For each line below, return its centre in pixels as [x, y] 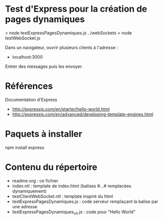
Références [29, 86]
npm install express [25, 147]
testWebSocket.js [23, 38]
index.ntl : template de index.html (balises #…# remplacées [71, 186]
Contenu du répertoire [51, 167]
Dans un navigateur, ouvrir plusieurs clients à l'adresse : [62, 47]
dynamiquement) [29, 191]
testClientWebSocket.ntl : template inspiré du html [63, 196]
